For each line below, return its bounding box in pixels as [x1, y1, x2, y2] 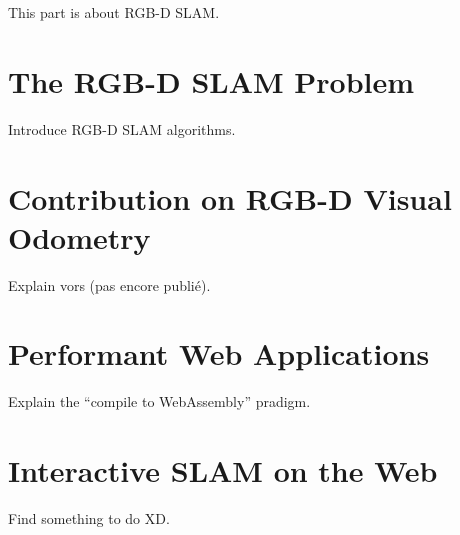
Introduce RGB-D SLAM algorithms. [8, 118, 236, 139]
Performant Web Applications [8, 333, 430, 374]
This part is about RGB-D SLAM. [8, 2, 220, 22]
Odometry [8, 216, 151, 257]
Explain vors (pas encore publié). [8, 274, 211, 295]
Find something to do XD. [8, 508, 170, 529]
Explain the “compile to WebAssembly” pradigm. [8, 391, 311, 412]
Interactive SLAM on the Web [8, 450, 438, 491]
